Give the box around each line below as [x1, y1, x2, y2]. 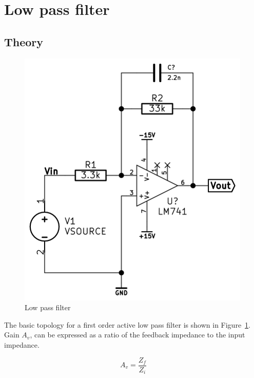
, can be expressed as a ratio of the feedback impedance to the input [30, 329, 245, 340]
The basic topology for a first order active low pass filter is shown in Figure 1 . [4, 319, 251, 330]
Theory [4, 33, 44, 49]
